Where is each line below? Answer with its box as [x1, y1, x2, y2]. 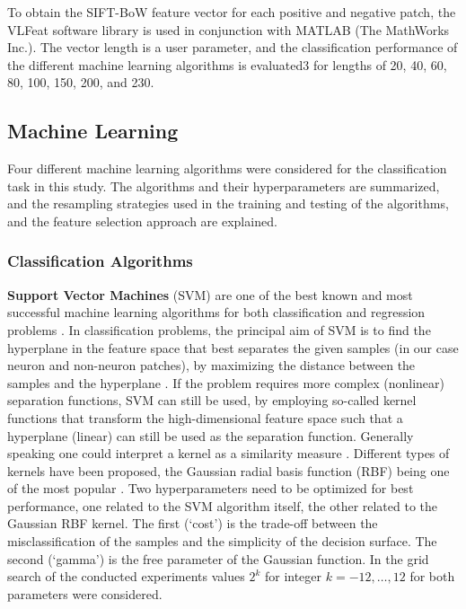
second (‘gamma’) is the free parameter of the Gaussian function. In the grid [7, 549, 429, 568]
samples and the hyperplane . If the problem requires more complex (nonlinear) [7, 373, 444, 392]
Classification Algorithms [7, 250, 193, 272]
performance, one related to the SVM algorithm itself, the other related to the [7, 496, 438, 515]
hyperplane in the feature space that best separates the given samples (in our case [7, 338, 459, 357]
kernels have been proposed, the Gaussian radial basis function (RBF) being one [7, 461, 450, 480]
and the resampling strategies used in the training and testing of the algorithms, [7, 194, 449, 213]
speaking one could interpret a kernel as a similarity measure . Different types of [7, 444, 450, 463]
